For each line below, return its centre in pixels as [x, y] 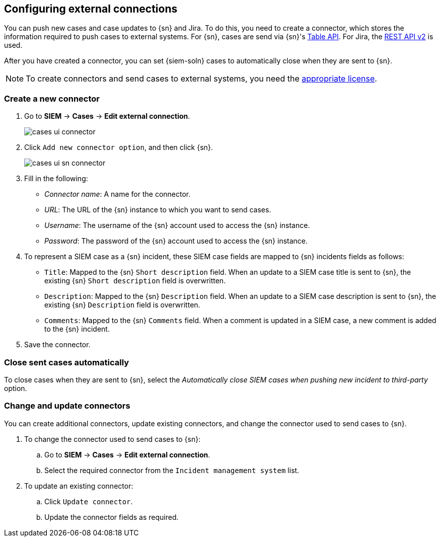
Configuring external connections [91, 9]
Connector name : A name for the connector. [118, 194]
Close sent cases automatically [67, 362]
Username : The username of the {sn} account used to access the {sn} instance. [177, 225]
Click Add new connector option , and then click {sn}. [119, 147]
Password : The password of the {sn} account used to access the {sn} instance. [176, 241]
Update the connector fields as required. [112, 517]
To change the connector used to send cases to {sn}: [113, 439]
